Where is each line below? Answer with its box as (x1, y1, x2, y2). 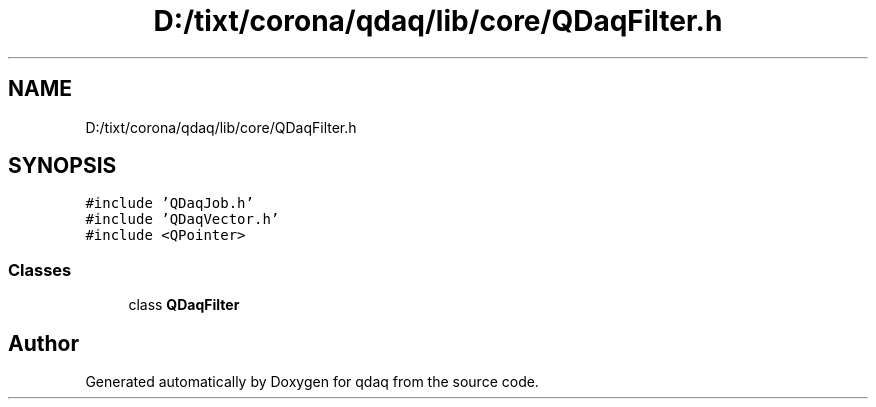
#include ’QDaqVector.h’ (85, 211, 280, 228)
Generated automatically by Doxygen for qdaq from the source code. (85, 373, 539, 391)
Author (8, 330, 79, 356)
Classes (8, 259, 72, 280)
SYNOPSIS (8, 153, 117, 179)
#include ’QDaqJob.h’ (85, 195, 254, 212)
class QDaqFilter (128, 296, 240, 314)
